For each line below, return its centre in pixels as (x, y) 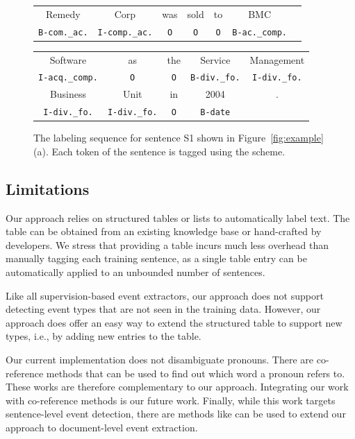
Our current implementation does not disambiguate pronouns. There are (160, 359)
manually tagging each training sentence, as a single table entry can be (156, 258)
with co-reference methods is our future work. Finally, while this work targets (171, 400)
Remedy (63, 14)
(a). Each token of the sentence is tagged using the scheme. (159, 151)
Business (68, 94)
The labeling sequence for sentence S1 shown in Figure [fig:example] (179, 138)
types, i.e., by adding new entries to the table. (104, 336)
